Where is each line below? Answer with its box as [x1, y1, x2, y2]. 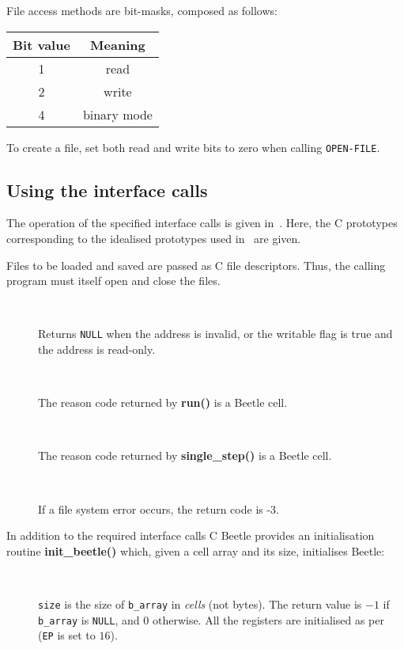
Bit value [13, 35, 70, 54]
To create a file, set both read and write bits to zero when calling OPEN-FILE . [6, 139, 380, 155]
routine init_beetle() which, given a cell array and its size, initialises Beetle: [6, 542, 385, 559]
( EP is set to [38, 627, 96, 643]
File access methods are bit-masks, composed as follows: [6, 2, 278, 18]
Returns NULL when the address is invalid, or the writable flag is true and [38, 325, 393, 342]
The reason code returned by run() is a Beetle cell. [38, 394, 288, 411]
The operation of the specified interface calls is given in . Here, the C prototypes [6, 214, 398, 231]
